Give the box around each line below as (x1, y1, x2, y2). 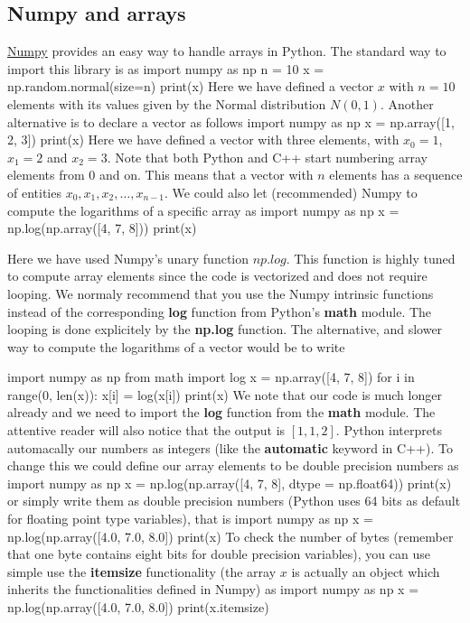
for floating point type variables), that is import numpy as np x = (7, 509, 373, 528)
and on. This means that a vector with (99, 165, 314, 184)
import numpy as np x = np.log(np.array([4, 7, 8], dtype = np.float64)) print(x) (7, 473, 452, 492)
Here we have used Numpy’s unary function (7, 248, 249, 267)
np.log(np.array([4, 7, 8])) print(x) (7, 219, 197, 237)
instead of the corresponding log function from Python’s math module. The (7, 302, 432, 321)
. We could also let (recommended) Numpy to (164, 182, 418, 201)
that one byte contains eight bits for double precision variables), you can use (7, 544, 430, 563)
